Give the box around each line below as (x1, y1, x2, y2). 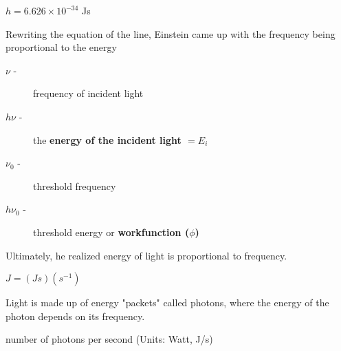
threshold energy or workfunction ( (33, 224, 190, 239)
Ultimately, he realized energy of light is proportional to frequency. (5, 248, 287, 262)
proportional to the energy (5, 40, 117, 54)
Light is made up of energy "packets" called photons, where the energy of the (5, 295, 329, 310)
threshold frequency (33, 178, 116, 193)
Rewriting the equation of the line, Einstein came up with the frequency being (5, 26, 335, 41)
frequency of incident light (33, 86, 144, 100)
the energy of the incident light (33, 132, 181, 147)
